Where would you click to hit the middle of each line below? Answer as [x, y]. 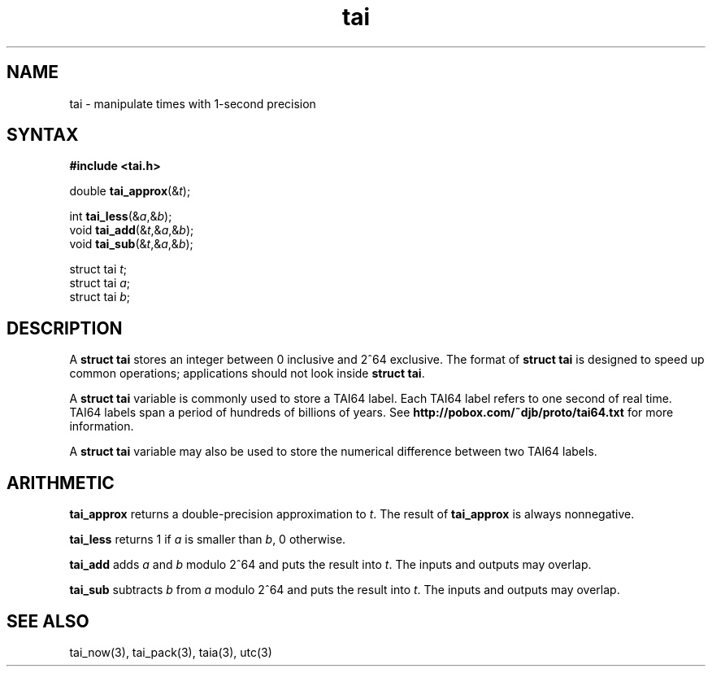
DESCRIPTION [65, 328]
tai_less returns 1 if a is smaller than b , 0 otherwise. [208, 540]
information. [102, 426]
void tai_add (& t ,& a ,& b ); [132, 230]
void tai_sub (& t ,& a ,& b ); [131, 244]
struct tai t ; [98, 269]
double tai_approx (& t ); [130, 191]
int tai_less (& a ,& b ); [121, 216]
